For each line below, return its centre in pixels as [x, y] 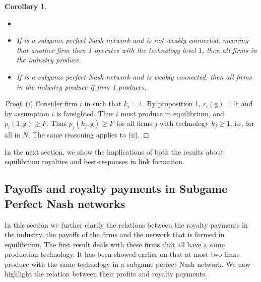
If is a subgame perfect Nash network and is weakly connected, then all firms [134, 76]
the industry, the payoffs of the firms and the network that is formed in [115, 234]
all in [13, 135]
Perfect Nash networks [65, 203]
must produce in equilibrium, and [172, 113]
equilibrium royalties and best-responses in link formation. [94, 161]
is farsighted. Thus [85, 113]
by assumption [27, 113]
